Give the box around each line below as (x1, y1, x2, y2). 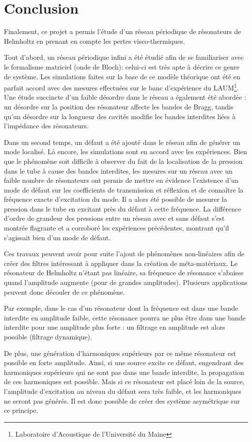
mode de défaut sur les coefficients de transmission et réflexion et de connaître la (4, 184, 244, 194)
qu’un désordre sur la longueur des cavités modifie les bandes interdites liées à (4, 111, 236, 121)
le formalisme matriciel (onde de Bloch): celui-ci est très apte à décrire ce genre (4, 61, 239, 71)
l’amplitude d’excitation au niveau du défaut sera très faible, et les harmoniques (4, 386, 241, 396)
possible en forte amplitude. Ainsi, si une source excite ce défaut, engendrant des (4, 357, 244, 368)
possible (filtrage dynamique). (4, 332, 92, 341)
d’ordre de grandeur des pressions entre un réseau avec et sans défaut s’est (4, 213, 225, 223)
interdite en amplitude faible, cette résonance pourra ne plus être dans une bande (4, 312, 246, 322)
